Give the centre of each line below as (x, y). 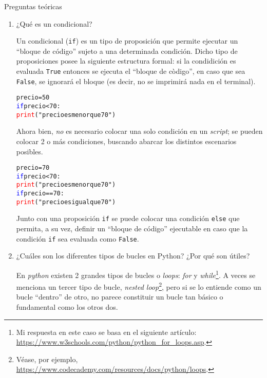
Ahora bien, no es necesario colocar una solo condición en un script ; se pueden (139, 131)
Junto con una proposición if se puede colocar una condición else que (128, 218)
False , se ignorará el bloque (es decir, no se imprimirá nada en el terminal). (136, 81)
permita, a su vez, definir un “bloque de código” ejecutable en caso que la (132, 228)
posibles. (30, 151)
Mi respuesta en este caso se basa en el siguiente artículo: (106, 332)
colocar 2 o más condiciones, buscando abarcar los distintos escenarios (126, 141)
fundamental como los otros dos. (67, 306)
